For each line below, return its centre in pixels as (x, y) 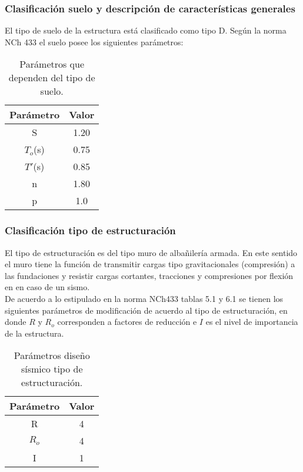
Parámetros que (52, 64)
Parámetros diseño (52, 355)
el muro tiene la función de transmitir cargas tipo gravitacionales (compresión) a (150, 264)
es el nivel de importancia (252, 322)
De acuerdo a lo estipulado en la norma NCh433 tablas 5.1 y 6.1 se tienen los (144, 298)
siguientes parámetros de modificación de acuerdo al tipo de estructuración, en (146, 310)
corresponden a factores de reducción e (127, 322)
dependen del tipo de (52, 78)
